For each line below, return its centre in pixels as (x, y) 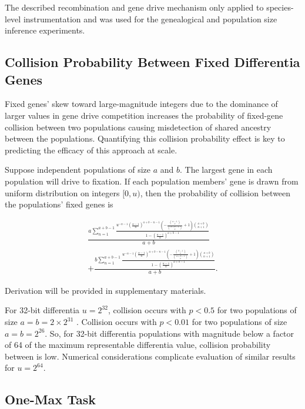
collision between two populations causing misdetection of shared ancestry (138, 127)
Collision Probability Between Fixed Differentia (152, 62)
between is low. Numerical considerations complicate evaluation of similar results (150, 356)
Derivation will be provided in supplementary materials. (105, 290)
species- (280, 7)
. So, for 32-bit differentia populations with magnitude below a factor (170, 333)
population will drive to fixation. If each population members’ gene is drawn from (152, 181)
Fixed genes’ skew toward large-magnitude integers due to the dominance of (141, 104)
